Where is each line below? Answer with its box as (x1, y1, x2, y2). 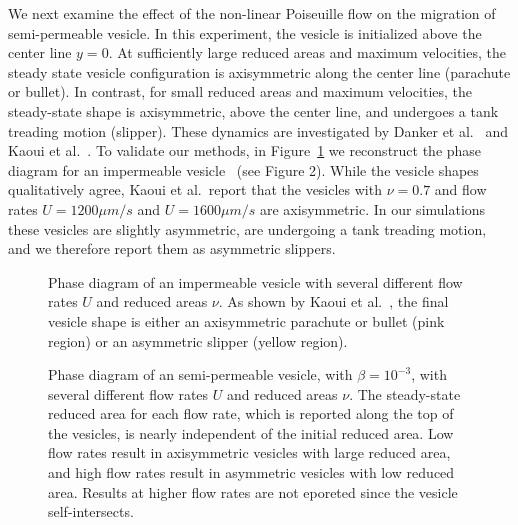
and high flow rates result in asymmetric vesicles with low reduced (48, 462, 455, 483)
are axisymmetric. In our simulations (259, 198, 486, 219)
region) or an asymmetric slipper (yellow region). (48, 330, 348, 351)
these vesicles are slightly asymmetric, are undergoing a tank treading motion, (8, 218, 487, 239)
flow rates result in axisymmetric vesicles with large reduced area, (48, 442, 451, 463)
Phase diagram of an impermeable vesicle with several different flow (48, 271, 463, 292)
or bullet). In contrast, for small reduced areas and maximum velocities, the (8, 81, 473, 102)
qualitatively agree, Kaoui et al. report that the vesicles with (8, 179, 382, 200)
